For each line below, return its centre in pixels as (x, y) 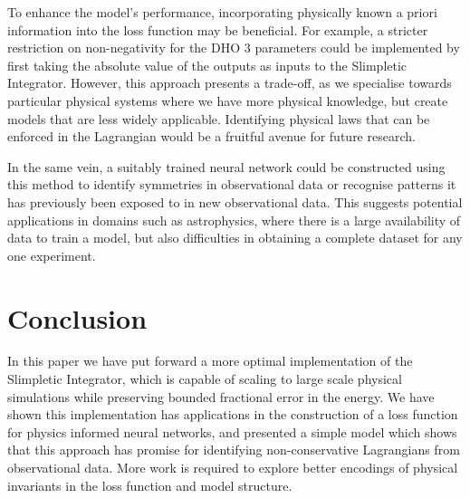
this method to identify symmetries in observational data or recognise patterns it (232, 184)
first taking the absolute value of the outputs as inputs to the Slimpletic (207, 65)
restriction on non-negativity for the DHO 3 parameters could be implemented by (234, 48)
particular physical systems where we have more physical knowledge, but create (228, 100)
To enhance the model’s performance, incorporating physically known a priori (222, 12)
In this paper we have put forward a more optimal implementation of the (210, 361)
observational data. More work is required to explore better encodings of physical (233, 467)
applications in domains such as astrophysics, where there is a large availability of (234, 220)
